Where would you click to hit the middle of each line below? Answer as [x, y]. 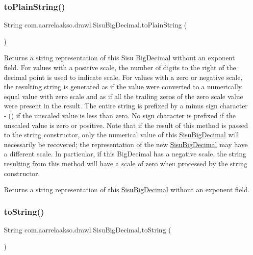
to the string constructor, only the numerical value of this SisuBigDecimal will [122, 135]
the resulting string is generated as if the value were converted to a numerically [123, 87]
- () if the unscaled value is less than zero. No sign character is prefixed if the [120, 115]
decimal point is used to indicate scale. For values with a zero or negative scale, [123, 77]
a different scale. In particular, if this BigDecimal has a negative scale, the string [125, 154]
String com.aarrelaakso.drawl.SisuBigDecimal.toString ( [88, 229]
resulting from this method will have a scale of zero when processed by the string [126, 163]
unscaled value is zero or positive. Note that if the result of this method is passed [126, 125]
